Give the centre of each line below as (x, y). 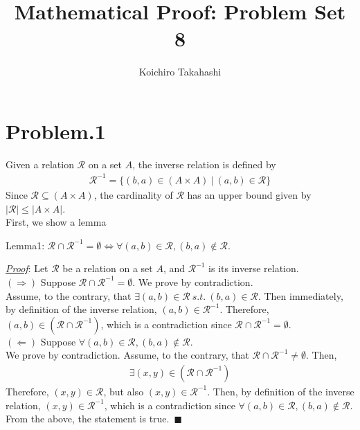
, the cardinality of (133, 194)
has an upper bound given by (249, 194)
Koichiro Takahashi (180, 72)
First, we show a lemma (56, 222)
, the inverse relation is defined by (204, 164)
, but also (124, 391)
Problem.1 (56, 131)
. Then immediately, (300, 295)
